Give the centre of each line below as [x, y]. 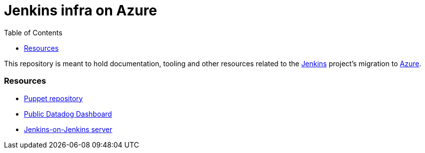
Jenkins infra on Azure [81, 10]
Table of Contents [33, 32]
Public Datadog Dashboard [68, 114]
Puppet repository [54, 98]
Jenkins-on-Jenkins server [68, 129]
